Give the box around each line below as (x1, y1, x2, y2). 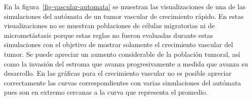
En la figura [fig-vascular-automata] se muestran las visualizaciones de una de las (4, 1, 246, 11)
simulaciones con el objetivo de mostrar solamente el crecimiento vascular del (4, 39, 233, 50)
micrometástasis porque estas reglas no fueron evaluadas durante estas (4, 30, 213, 40)
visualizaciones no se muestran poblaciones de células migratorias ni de (4, 20, 215, 31)
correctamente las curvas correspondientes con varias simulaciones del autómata (4, 77, 241, 87)
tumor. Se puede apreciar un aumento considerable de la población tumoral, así (4, 49, 240, 59)
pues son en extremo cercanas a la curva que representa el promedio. (4, 87, 208, 97)
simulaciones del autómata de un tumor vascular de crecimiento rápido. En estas (4, 11, 244, 21)
